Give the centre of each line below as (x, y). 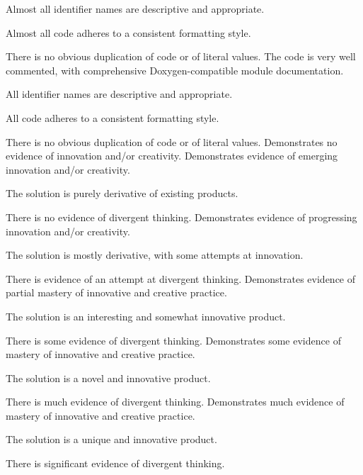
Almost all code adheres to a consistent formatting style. (128, 32)
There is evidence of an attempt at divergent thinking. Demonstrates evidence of (181, 278)
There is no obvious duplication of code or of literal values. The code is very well (181, 56)
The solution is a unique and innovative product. (111, 439)
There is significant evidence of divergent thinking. (115, 463)
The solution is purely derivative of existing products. (122, 193)
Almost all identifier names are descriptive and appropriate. (135, 9)
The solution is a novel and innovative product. (108, 378)
